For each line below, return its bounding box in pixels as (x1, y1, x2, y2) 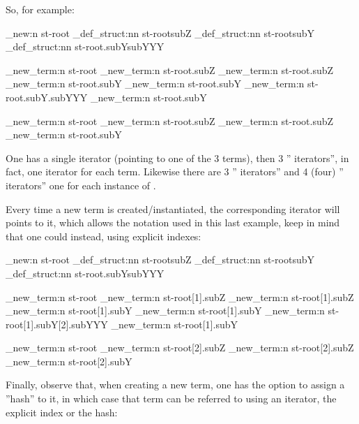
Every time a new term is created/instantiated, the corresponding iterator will (6, 201, 340, 216)
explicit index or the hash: (6, 404, 118, 419)
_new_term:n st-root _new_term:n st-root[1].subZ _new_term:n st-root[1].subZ (6, 289, 354, 304)
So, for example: (6, 2, 75, 16)
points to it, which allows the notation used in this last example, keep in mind (6, 215, 340, 230)
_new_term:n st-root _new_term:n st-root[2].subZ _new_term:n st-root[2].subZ (6, 340, 354, 355)
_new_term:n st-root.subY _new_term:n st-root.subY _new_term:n (6, 76, 305, 91)
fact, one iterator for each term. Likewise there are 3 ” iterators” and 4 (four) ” (6, 164, 344, 179)
